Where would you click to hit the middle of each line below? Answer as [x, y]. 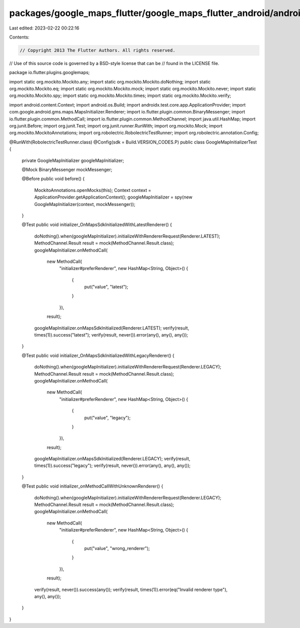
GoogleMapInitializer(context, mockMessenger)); [85, 204]
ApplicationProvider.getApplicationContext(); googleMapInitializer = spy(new [113, 197]
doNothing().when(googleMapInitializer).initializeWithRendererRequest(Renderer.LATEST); [127, 236]
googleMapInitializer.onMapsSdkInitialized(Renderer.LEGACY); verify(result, [112, 459]
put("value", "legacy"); [107, 417]
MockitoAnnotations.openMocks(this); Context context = [93, 190]
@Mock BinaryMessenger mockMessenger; [67, 169]
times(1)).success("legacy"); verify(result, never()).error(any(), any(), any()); [112, 465]
